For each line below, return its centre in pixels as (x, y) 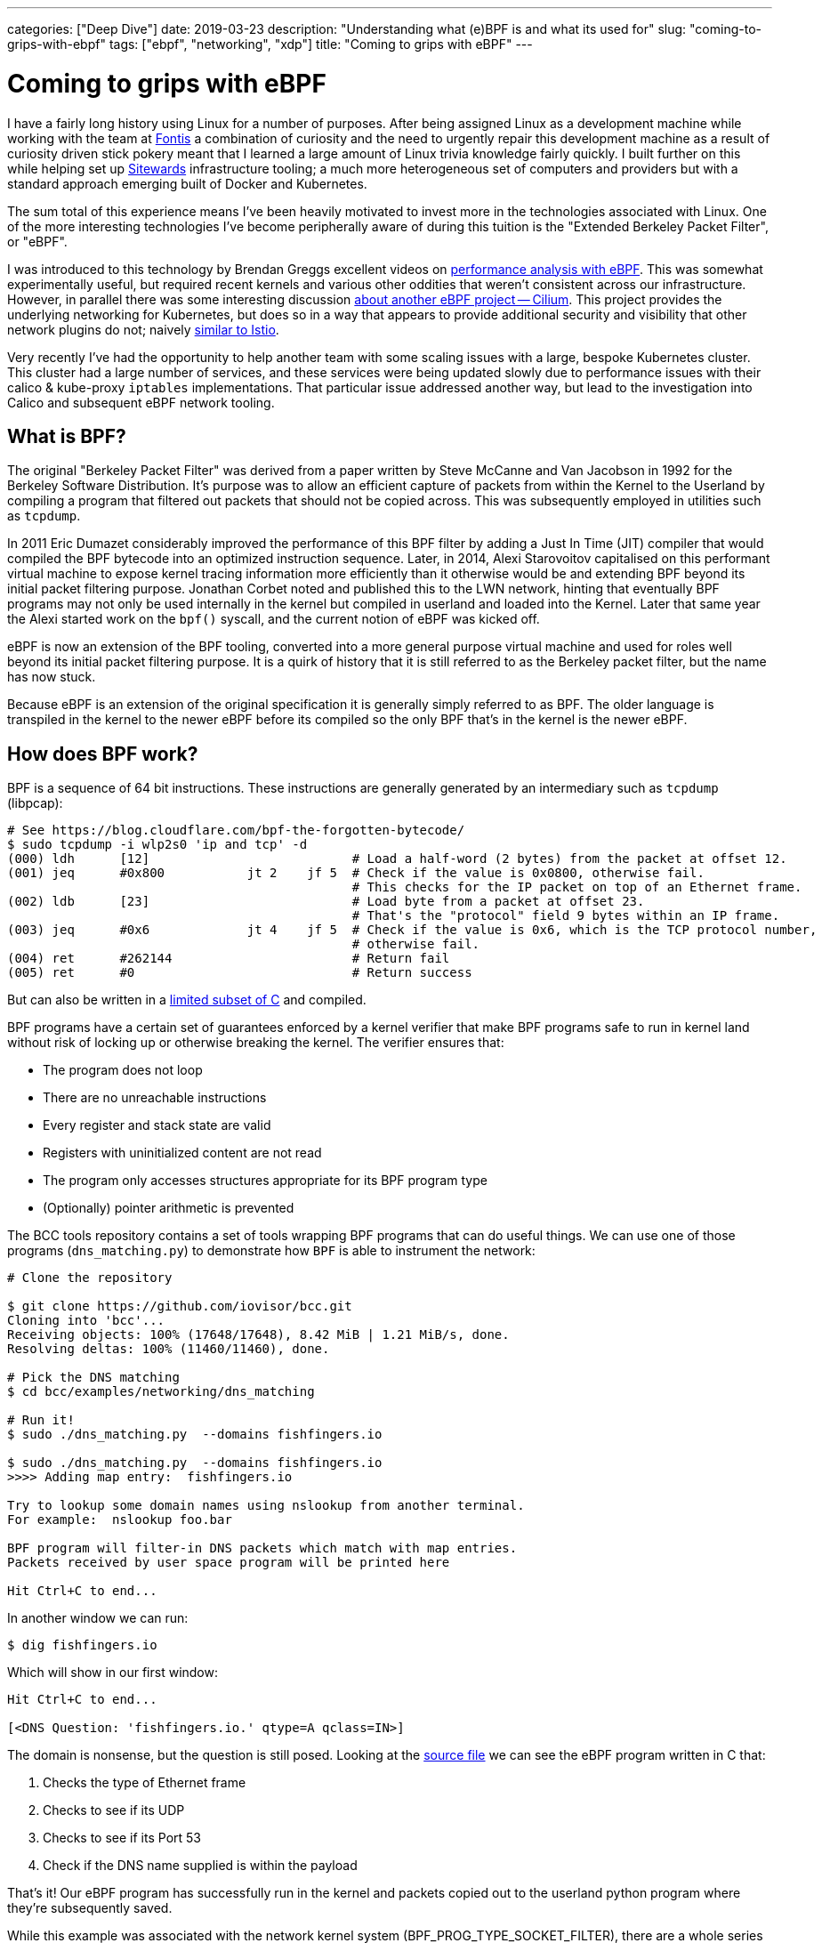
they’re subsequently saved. (90, 1908)
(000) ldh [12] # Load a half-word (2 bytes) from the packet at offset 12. (397, 859)
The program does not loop (123, 1070)
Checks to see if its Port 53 (122, 1838)
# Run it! (41, 1420)
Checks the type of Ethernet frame (145, 1783)
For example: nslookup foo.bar (120, 1520)
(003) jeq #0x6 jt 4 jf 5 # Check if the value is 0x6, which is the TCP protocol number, (412, 930)
